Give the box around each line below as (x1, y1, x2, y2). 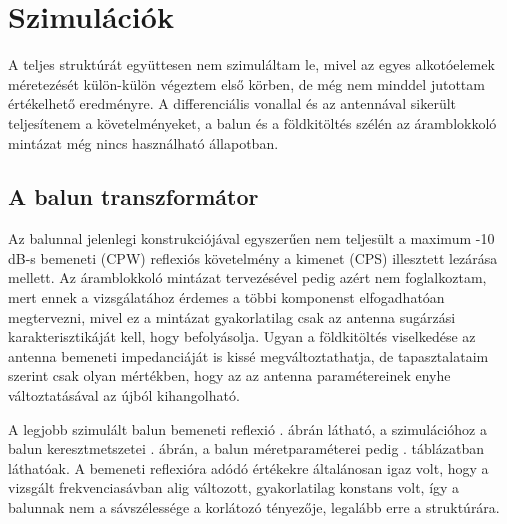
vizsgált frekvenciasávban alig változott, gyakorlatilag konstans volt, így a (8, 477, 460, 498)
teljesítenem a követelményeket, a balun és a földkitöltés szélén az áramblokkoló (8, 112, 497, 133)
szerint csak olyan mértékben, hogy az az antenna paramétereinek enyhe (8, 365, 451, 386)
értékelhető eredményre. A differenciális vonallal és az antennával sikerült (8, 93, 456, 114)
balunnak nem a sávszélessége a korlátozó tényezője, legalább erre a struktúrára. (8, 497, 500, 518)
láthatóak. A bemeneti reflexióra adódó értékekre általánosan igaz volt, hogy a (8, 457, 489, 478)
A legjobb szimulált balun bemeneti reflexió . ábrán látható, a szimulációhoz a (8, 418, 487, 439)
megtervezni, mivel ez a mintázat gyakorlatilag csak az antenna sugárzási (8, 306, 456, 327)
